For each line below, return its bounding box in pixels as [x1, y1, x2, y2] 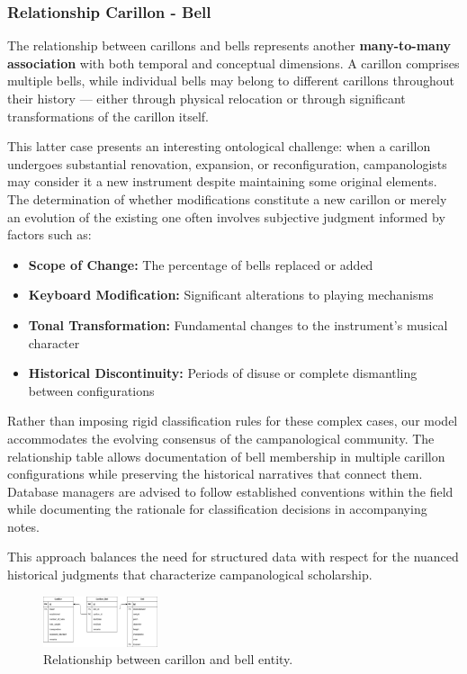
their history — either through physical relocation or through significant [7, 89, 406, 107]
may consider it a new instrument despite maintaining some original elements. [7, 172, 437, 191]
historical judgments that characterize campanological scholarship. [7, 565, 373, 584]
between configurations [28, 381, 155, 400]
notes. [7, 517, 40, 535]
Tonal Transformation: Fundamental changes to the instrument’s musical [28, 315, 448, 334]
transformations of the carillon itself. [7, 106, 209, 125]
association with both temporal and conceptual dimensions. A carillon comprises [7, 53, 460, 72]
